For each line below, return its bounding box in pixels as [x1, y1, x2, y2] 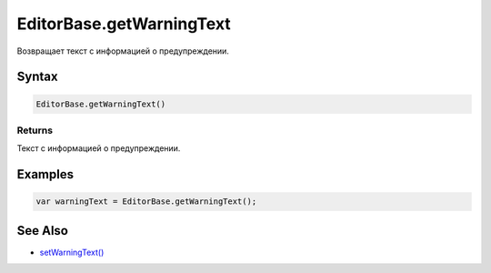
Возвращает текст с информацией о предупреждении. [16, 45, 229, 56]
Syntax [16, 69, 58, 85]
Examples [16, 167, 75, 182]
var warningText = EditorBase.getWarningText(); [35, 197, 257, 207]
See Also [16, 223, 68, 238]
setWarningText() [39, 247, 105, 258]
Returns [16, 124, 54, 136]
